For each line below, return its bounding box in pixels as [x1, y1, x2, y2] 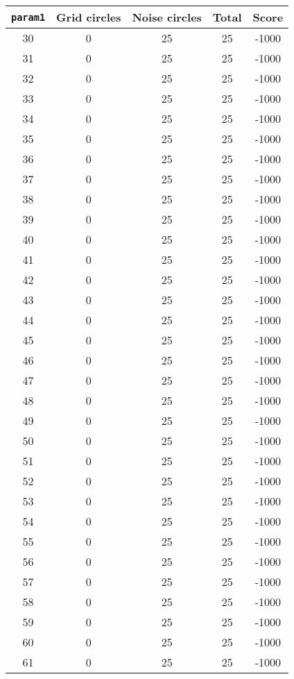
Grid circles [56, 9, 121, 25]
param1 [11, 11, 46, 23]
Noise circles [132, 9, 202, 25]
